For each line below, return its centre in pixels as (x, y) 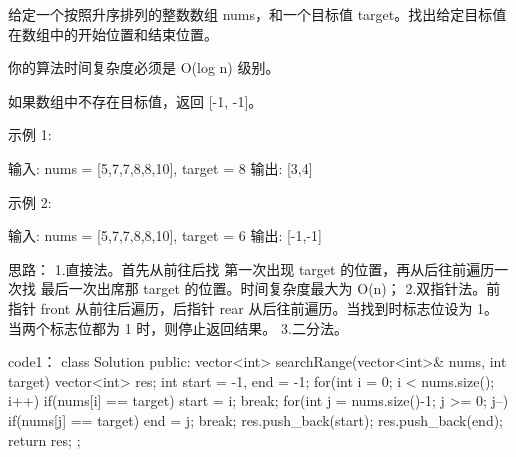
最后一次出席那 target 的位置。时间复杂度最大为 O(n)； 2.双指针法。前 (270, 288)
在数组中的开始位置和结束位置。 (113, 33)
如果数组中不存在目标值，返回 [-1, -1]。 (135, 100)
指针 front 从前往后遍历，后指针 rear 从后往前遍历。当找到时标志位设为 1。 (253, 307)
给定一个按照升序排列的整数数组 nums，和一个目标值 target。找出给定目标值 (257, 14)
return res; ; (44, 439)
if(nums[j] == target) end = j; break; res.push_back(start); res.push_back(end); (256, 419)
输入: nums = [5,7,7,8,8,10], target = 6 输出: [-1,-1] (165, 235)
